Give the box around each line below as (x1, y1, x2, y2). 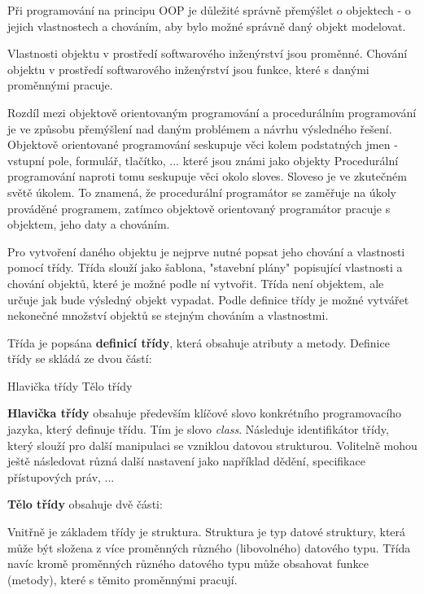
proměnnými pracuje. (7, 76, 113, 94)
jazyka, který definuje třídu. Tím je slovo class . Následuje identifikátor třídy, (7, 421, 389, 438)
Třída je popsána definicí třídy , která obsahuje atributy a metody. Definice (7, 334, 390, 351)
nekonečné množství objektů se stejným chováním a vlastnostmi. (7, 307, 329, 324)
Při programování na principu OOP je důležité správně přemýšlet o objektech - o (7, 2, 411, 18)
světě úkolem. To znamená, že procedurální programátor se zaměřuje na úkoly (7, 183, 396, 200)
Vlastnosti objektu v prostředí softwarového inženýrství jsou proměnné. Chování (7, 45, 408, 62)
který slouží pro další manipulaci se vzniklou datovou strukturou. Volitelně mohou (7, 436, 417, 453)
